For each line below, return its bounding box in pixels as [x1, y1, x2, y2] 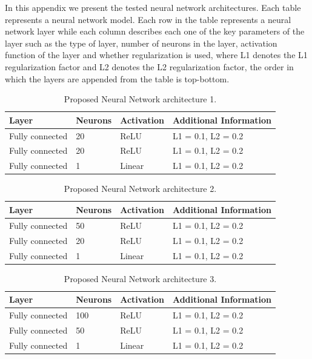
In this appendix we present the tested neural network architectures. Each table [5, 1, 301, 13]
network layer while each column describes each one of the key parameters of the [5, 25, 305, 38]
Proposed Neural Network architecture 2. [64, 182, 217, 195]
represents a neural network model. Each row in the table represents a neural [5, 13, 291, 25]
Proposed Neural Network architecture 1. [64, 93, 217, 105]
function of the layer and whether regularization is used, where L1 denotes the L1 [5, 48, 308, 61]
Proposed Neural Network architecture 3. [64, 272, 217, 285]
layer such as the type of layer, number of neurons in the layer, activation [5, 36, 277, 49]
